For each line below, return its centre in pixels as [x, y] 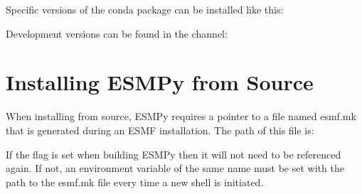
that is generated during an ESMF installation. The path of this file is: [160, 130]
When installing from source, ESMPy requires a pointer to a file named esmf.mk [181, 116]
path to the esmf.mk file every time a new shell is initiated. [135, 182]
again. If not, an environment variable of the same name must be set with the [175, 168]
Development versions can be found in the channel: [117, 33]
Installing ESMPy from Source [160, 82]
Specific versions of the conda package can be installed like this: [145, 9]
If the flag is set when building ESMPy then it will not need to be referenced [174, 154]
